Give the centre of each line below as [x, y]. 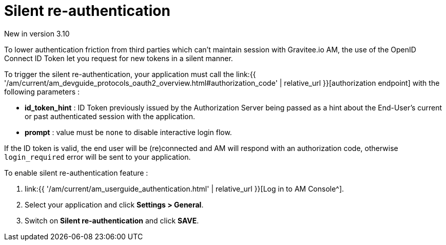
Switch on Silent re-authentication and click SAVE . [112, 220]
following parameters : [42, 91]
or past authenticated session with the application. [110, 116]
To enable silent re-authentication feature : [76, 173]
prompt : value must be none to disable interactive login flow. [128, 132]
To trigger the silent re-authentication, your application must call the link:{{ [130, 74]
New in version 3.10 [37, 33]
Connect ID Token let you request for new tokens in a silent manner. [119, 58]
